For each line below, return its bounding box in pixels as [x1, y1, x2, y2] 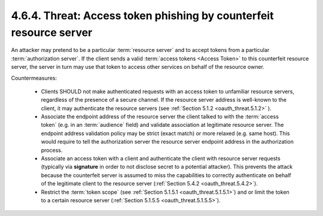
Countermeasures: [11, 74, 57, 81]
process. [41, 147, 63, 154]
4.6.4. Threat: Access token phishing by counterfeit [11, 9, 274, 22]
